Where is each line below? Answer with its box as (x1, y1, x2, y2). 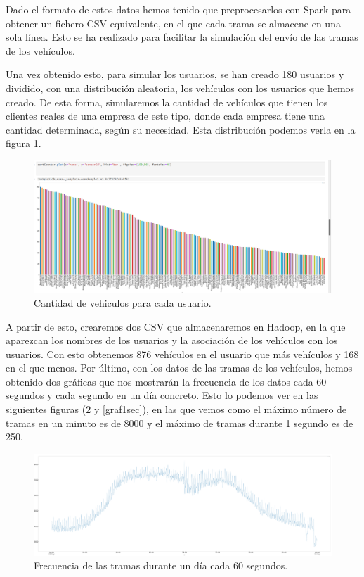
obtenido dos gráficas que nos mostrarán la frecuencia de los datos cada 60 (6, 374, 327, 388)
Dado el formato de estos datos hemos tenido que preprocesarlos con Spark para (6, 2, 351, 16)
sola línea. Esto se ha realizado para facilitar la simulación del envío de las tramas (6, 30, 358, 44)
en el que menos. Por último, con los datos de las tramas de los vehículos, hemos (6, 360, 353, 375)
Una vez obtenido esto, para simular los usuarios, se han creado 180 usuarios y (6, 67, 344, 82)
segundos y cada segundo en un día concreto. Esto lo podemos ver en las (6, 388, 318, 402)
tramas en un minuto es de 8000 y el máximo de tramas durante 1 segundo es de (6, 415, 353, 430)
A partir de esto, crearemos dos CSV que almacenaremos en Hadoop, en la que (6, 319, 346, 334)
